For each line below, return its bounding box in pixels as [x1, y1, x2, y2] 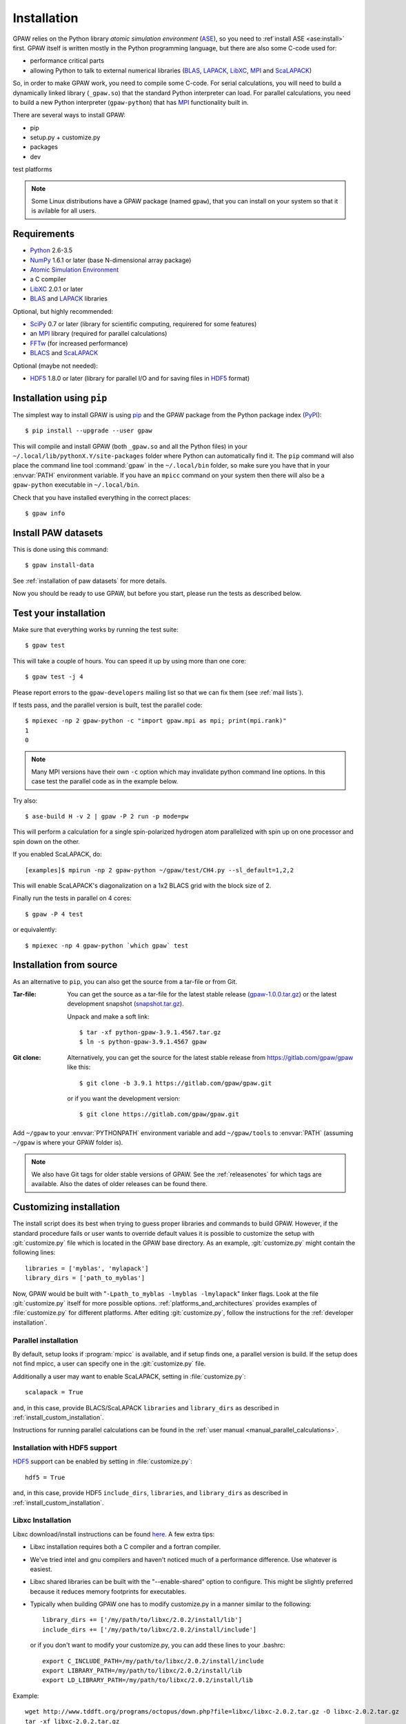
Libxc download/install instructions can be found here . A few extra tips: [12, 1530, 215, 1538]
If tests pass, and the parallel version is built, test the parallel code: [12, 701, 203, 709]
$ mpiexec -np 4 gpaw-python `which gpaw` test [25, 941, 189, 950]
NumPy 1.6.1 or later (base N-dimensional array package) [30, 256, 192, 264]
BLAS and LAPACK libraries [30, 294, 108, 303]
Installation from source [12, 959, 118, 971]
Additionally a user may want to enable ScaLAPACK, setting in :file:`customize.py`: [12, 1372, 246, 1381]
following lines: [12, 1248, 56, 1256]
